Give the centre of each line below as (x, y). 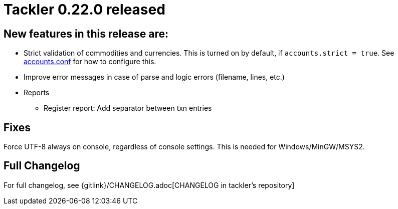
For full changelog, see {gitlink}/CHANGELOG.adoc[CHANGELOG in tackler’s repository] (149, 185)
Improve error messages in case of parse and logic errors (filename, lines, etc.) (154, 77)
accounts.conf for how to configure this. (90, 62)
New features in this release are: (86, 34)
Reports (37, 93)
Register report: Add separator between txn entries (128, 108)
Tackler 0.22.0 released (84, 10)
